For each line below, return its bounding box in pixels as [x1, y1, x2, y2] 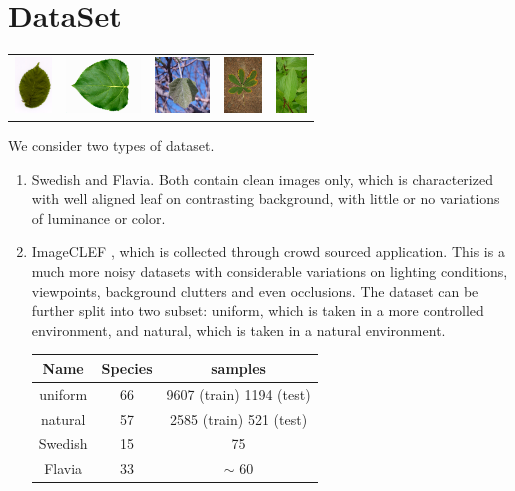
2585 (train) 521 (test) [170, 408, 308, 429]
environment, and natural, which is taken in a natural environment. [31, 319, 446, 340]
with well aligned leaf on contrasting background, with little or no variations [31, 188, 500, 209]
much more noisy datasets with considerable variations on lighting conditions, [31, 260, 508, 281]
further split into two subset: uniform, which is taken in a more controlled [31, 300, 484, 321]
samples [211, 357, 266, 378]
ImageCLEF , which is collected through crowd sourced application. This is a [31, 241, 505, 262]
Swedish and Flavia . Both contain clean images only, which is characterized [31, 168, 493, 189]
